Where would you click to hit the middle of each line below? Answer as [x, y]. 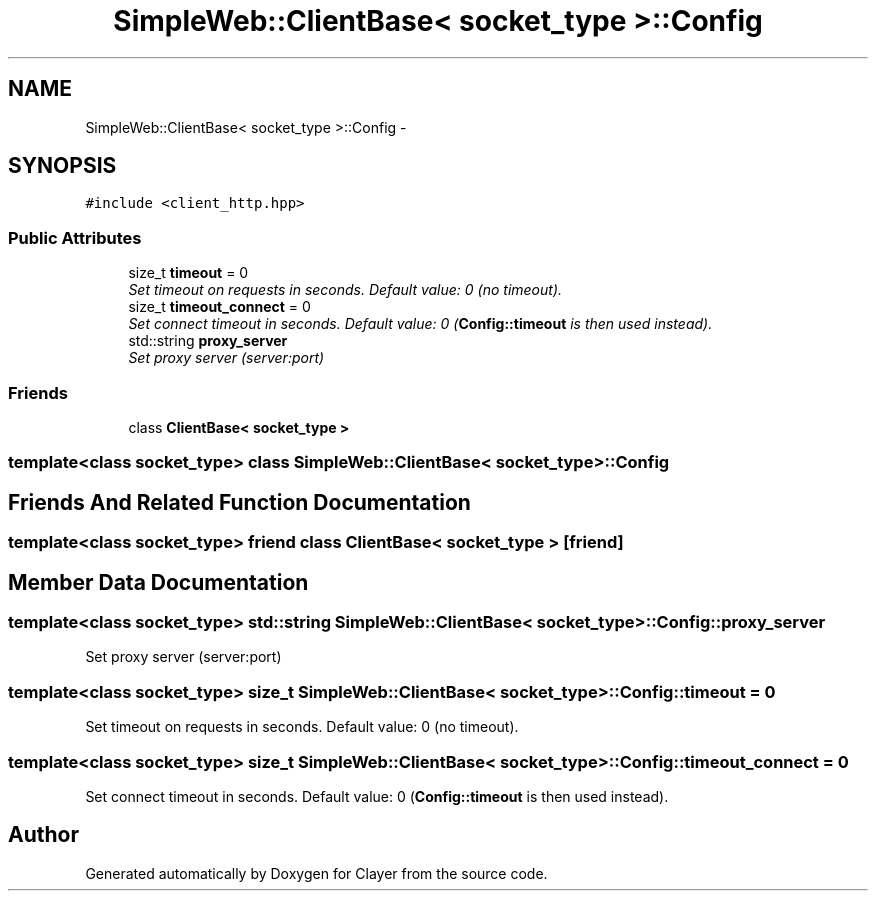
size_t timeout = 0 [188, 273]
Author [43, 835]
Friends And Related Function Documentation [239, 502]
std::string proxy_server [208, 341]
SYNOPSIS [62, 166]
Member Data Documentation [158, 582]
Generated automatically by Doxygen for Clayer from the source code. [316, 873]
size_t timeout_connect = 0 [219, 307]
